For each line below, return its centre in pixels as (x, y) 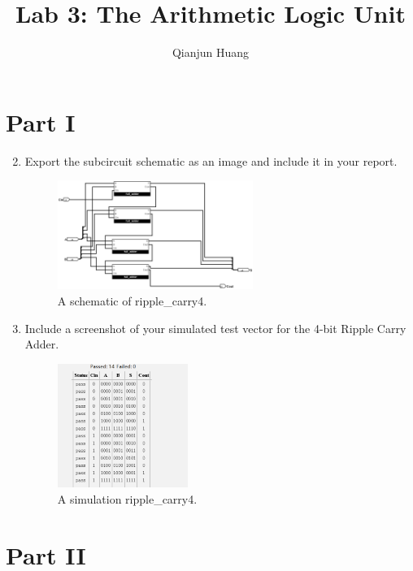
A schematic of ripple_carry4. (132, 300)
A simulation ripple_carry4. (127, 499)
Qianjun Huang (211, 52)
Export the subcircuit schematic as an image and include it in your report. (211, 160)
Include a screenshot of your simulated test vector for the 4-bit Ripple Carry (215, 328)
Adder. (42, 344)
